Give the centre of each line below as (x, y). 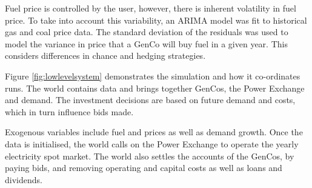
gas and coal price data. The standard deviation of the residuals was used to (147, 32)
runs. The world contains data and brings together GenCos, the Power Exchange (155, 88)
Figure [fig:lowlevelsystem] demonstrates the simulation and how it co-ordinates (153, 76)
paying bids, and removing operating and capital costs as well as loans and (144, 168)
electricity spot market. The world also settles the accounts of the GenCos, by (150, 156)
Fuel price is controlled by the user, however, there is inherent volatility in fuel (151, 8)
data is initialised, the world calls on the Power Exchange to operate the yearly (152, 143)
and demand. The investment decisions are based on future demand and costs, (150, 100)
